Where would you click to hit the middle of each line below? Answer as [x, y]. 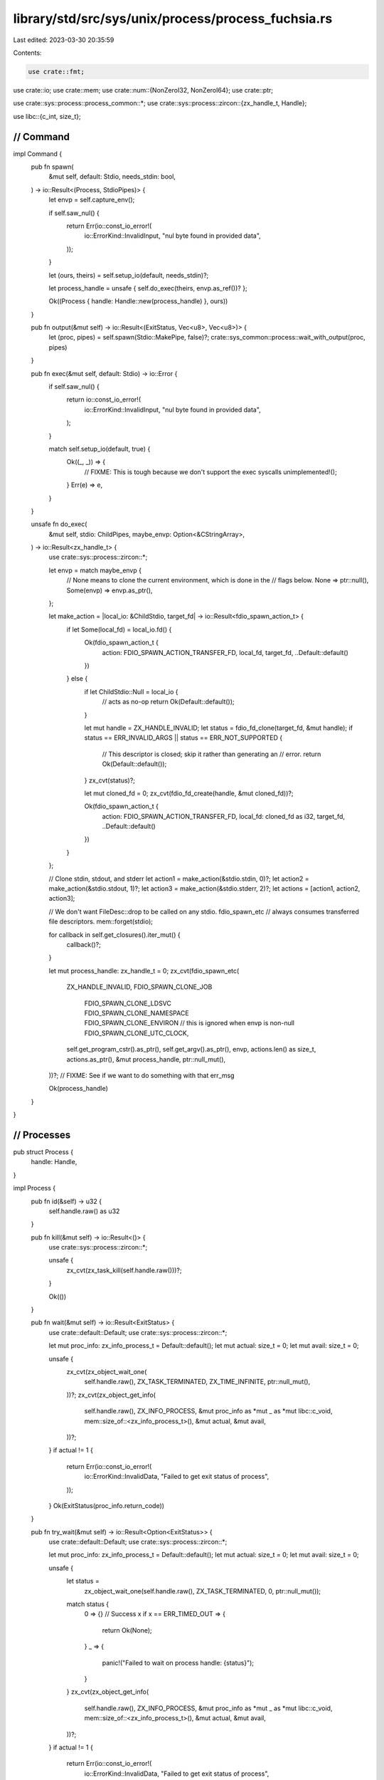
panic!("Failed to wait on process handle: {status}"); [178, 1663]
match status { [88, 1604]
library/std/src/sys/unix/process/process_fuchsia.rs [173, 19]
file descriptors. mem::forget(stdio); [101, 921]
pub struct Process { [43, 1152]
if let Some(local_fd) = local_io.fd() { [119, 629]
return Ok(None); [127, 1630]
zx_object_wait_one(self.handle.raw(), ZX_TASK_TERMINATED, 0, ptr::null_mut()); [203, 1591]
